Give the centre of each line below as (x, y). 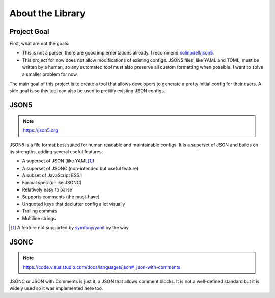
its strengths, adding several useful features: (56, 152)
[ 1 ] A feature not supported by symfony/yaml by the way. (70, 227)
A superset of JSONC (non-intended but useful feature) (80, 168)
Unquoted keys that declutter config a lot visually (74, 204)
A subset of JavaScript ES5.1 (52, 175)
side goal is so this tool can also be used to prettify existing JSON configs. (87, 91)
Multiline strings (39, 218)
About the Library (48, 13)
